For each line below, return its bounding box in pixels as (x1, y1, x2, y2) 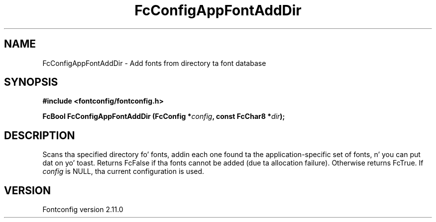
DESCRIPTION (4, 129, 75, 142)
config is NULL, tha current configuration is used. (42, 167, 205, 176)
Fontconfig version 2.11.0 (42, 205, 123, 214)
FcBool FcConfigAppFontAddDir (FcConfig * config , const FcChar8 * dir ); (42, 112, 285, 121)
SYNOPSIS (4, 76, 58, 89)
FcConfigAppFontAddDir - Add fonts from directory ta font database (42, 58, 266, 67)
